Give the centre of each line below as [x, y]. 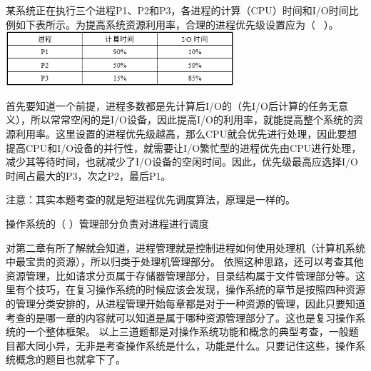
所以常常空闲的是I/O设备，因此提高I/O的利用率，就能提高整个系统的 [192, 120]
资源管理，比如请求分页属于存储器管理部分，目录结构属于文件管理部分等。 [181, 275]
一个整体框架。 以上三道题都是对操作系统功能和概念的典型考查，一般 [187, 331]
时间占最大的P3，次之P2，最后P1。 [88, 175]
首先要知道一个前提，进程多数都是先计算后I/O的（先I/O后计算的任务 [167, 105]
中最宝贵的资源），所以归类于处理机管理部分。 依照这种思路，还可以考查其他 [185, 261]
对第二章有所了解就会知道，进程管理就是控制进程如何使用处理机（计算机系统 [185, 247]
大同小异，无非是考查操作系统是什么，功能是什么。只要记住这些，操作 [190, 345]
